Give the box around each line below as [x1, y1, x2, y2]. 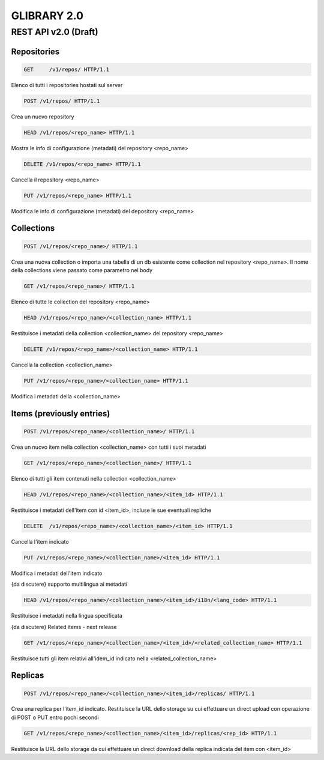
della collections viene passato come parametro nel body [11, 267, 153, 274]
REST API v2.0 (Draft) [11, 26, 98, 37]
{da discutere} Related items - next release [11, 623, 117, 630]
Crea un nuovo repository [11, 113, 74, 120]
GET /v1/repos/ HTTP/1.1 [23, 66, 110, 73]
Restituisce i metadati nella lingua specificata [11, 612, 122, 619]
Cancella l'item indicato [11, 538, 69, 545]
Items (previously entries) [11, 409, 110, 419]
